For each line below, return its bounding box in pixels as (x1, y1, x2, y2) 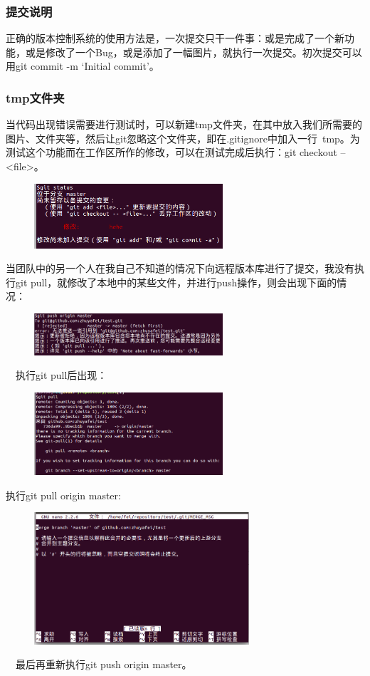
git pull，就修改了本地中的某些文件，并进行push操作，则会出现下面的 (15, 274, 337, 289)
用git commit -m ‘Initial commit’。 (6, 58, 159, 73)
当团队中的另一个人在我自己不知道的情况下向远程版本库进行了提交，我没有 (6, 261, 354, 276)
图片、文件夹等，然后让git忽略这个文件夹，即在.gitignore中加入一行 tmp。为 (6, 130, 360, 145)
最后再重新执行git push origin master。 (15, 657, 192, 672)
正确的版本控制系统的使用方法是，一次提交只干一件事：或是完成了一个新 (6, 31, 344, 46)
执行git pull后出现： (15, 368, 107, 383)
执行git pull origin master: (6, 487, 121, 502)
